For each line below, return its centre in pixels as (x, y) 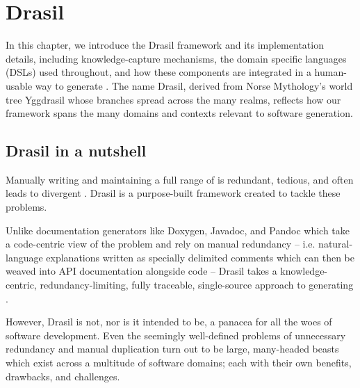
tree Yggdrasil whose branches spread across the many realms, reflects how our (173, 99)
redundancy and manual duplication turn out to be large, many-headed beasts (172, 349)
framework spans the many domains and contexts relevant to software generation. (179, 113)
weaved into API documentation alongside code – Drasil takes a (141, 271)
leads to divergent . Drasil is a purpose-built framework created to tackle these (173, 193)
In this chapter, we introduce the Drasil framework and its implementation (165, 45)
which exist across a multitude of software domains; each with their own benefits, (179, 363)
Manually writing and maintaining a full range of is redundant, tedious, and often (180, 179)
